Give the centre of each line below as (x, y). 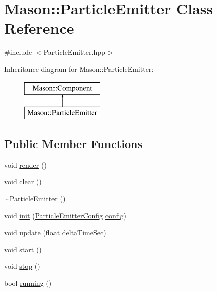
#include (18, 52)
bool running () (28, 283)
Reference (39, 28)
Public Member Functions (73, 144)
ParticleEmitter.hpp (74, 52)
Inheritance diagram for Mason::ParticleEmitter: (79, 69)
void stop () (22, 266)
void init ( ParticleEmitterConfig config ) (65, 215)
